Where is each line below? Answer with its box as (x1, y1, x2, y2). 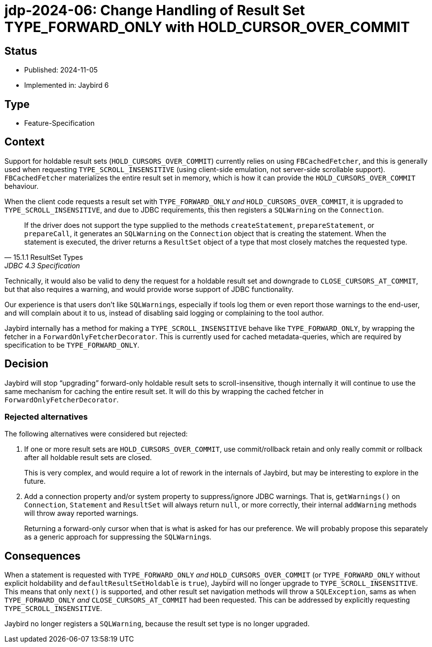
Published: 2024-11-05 (24, 66, 98, 74)
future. (24, 477, 46, 486)
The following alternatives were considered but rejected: (4, 430, 188, 438)
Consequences (4, 549, 81, 562)
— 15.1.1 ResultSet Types (4, 252, 83, 261)
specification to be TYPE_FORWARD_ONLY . (4, 340, 140, 349)
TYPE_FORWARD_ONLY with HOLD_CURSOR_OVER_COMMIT (4, 19, 410, 36)
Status (4, 44, 37, 57)
